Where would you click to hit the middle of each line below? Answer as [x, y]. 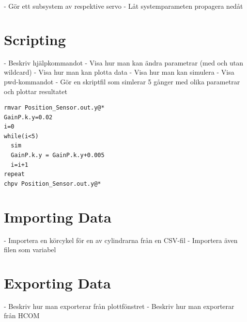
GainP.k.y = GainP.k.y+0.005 [58, 155]
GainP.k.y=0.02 [28, 117]
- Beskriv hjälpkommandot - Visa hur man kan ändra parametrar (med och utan [124, 62]
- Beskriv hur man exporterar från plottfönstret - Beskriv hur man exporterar [119, 306]
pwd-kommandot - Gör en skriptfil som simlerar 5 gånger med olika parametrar [122, 81]
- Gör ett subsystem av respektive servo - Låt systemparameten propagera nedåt [123, 6]
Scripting [35, 39]
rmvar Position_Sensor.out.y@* [54, 108]
